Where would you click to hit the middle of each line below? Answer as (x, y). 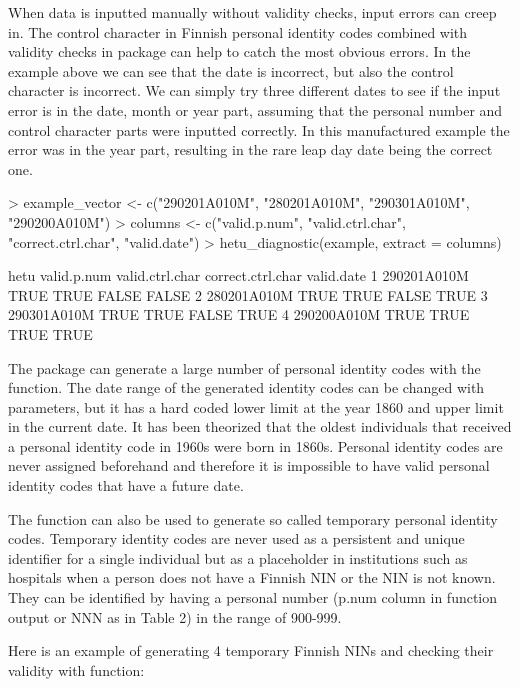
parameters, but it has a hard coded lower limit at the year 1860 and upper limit (256, 406)
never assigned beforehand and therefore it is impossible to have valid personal (249, 465)
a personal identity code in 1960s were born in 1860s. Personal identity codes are (255, 445)
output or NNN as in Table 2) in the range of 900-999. (175, 616)
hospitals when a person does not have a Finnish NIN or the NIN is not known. (252, 577)
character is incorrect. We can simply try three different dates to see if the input (254, 90)
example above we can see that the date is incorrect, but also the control (231, 70)
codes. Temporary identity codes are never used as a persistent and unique (236, 538)
